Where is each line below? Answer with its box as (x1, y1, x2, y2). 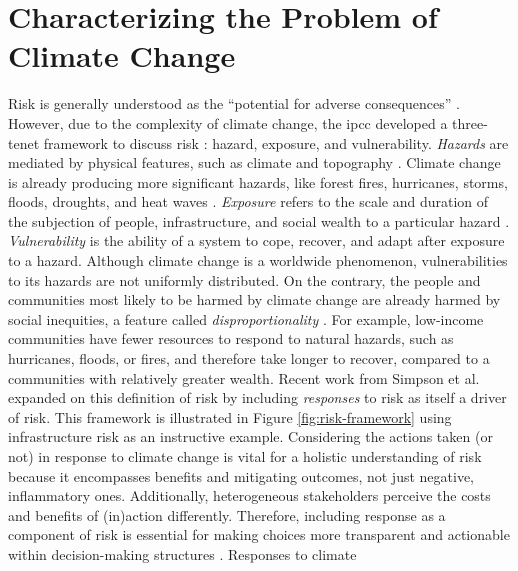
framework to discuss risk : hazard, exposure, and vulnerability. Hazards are (43, 132, 509, 153)
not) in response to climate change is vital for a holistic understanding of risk (8, 446, 482, 466)
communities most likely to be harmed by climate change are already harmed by (8, 289, 501, 310)
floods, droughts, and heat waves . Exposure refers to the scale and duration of (8, 191, 489, 212)
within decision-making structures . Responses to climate (8, 543, 357, 564)
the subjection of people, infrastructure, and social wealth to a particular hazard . (8, 210, 510, 231)
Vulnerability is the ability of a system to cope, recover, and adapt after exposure (8, 230, 505, 251)
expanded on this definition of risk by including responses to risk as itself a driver (8, 387, 507, 408)
